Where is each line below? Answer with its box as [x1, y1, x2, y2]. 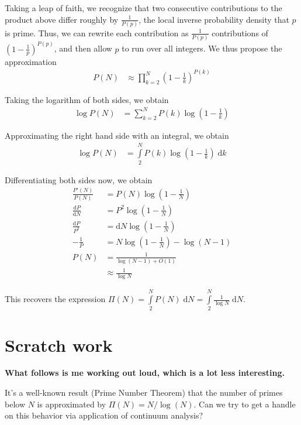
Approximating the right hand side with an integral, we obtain [5, 129, 229, 141]
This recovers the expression [5, 293, 106, 305]
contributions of [212, 26, 268, 39]
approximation [5, 55, 57, 67]
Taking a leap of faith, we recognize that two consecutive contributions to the [5, 2, 282, 13]
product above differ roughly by [5, 13, 119, 25]
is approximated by [37, 397, 106, 410]
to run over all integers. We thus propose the [122, 42, 282, 54]
